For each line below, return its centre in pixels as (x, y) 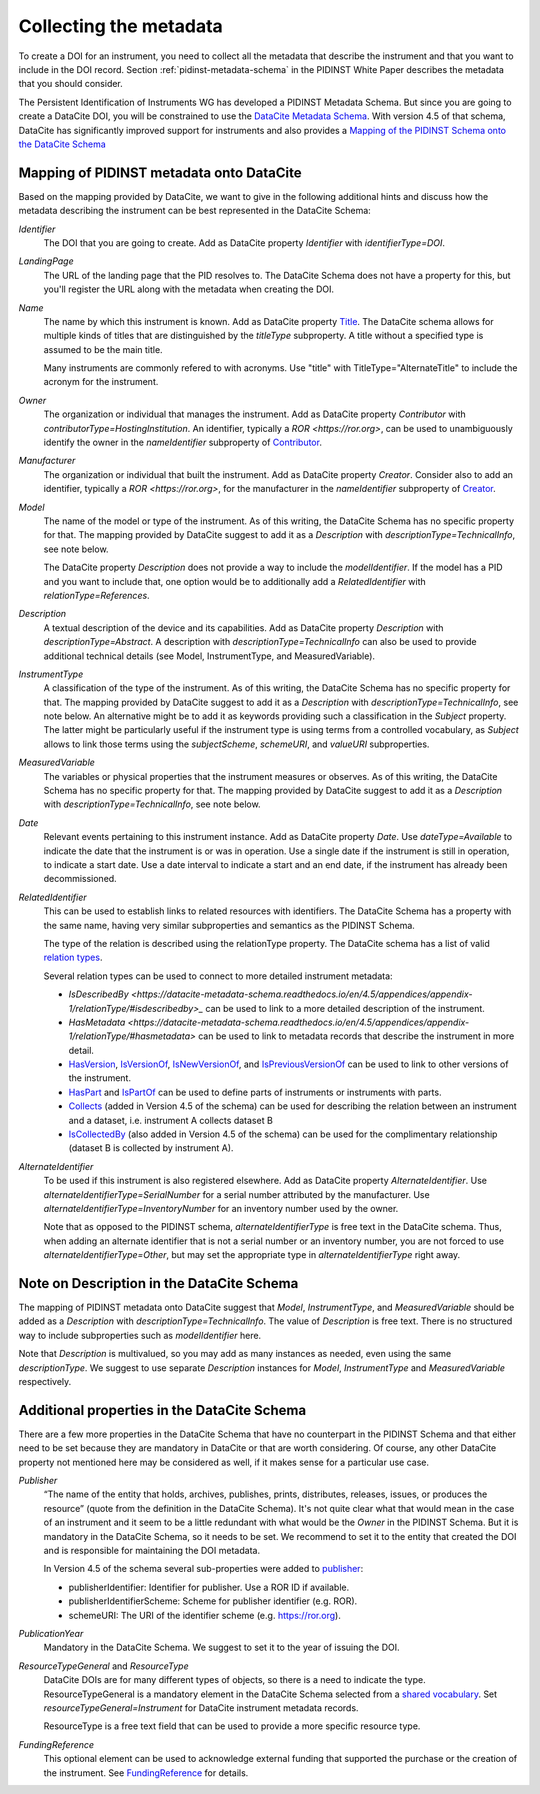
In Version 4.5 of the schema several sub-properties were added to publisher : (203, 1569)
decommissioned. (80, 879)
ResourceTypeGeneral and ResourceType (103, 1666)
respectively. (45, 1381)
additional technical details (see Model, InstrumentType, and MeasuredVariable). (209, 656)
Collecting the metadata (121, 26)
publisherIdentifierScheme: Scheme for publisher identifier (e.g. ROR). (213, 1601)
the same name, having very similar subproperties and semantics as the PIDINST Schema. (229, 925)
